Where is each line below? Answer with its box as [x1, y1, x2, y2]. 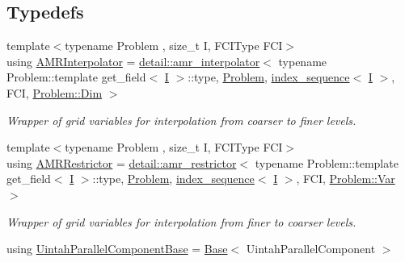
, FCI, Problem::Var [296, 170, 395, 187]
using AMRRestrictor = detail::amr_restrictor [6, 154, 237, 171]
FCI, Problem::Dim [6, 84, 103, 101]
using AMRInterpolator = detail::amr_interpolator [6, 52, 260, 69]
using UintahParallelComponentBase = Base [6, 240, 228, 257]
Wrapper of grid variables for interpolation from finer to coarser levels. [6, 213, 356, 230]
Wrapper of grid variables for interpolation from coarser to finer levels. [6, 111, 356, 128]
